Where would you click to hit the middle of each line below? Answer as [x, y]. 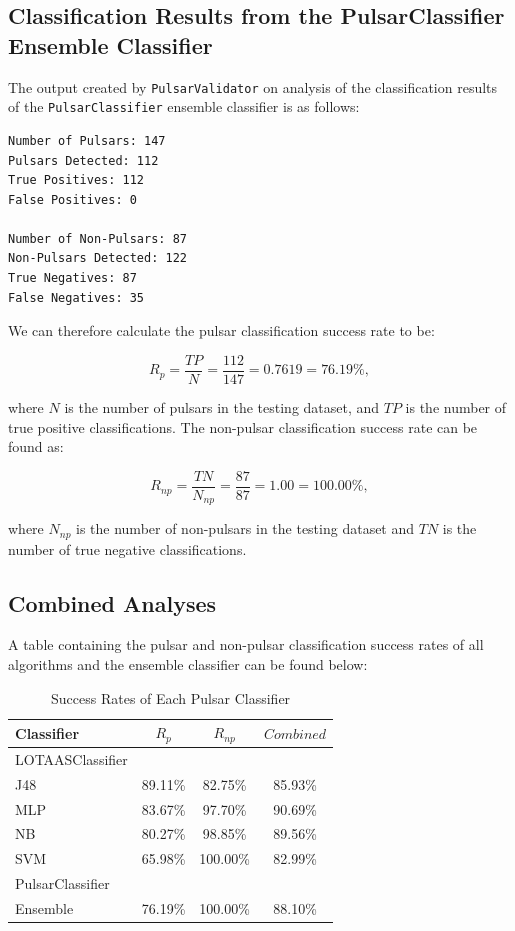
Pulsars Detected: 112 [83, 160]
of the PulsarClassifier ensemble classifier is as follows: [184, 106]
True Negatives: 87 [72, 278]
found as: [36, 446]
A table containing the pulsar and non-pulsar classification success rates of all [246, 644]
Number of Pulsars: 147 [87, 140]
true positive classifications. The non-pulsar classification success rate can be [243, 426]
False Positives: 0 [72, 199]
